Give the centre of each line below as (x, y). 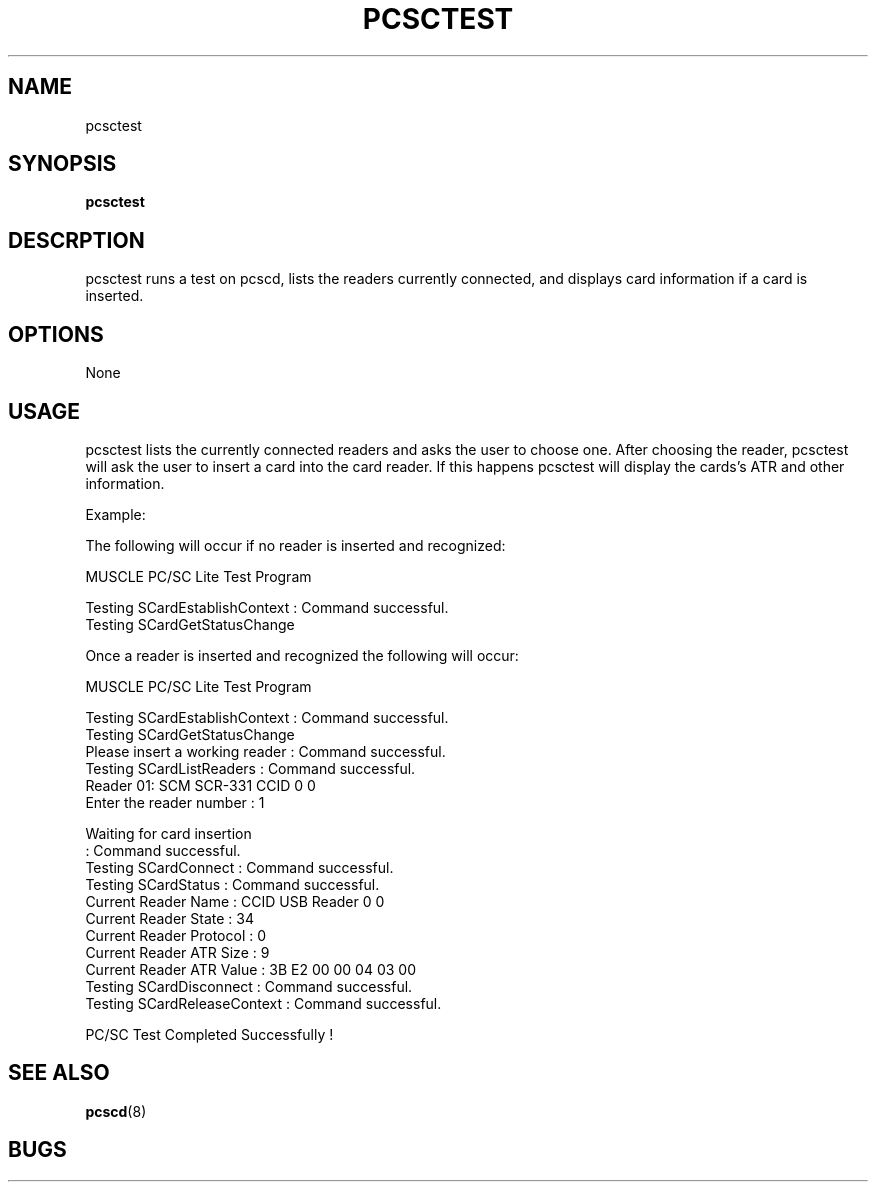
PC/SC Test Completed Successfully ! (209, 1034)
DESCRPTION (76, 240)
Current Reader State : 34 (169, 918)
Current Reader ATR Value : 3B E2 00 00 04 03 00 (251, 969)
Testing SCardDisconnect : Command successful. (249, 986)
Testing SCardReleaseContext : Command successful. (263, 1003)
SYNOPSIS (62, 164)
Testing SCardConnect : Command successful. (239, 867)
